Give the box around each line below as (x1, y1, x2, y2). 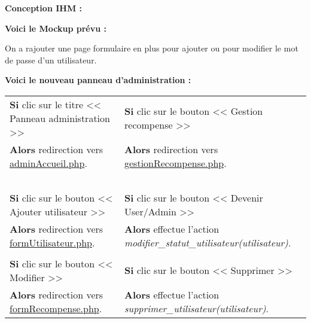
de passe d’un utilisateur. (5, 53, 97, 66)
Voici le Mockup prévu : (5, 22, 107, 34)
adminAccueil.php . (10, 156, 87, 170)
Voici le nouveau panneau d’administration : (5, 74, 191, 86)
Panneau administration (10, 111, 110, 125)
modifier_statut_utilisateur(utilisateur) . (124, 235, 291, 249)
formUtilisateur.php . (10, 235, 95, 249)
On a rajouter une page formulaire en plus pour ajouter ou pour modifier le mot (5, 42, 298, 54)
